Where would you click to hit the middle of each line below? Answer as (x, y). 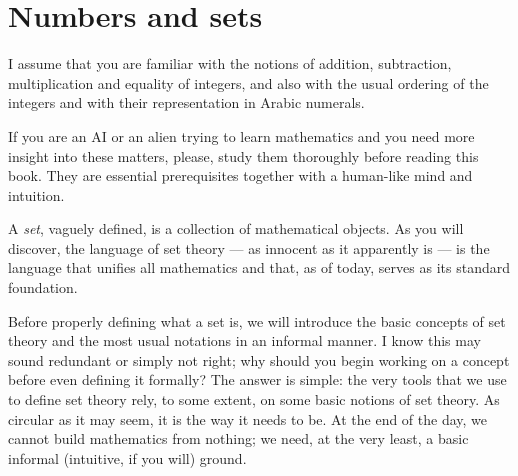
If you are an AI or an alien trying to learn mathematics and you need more (241, 135)
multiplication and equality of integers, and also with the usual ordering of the (248, 82)
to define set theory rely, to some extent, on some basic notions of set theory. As (254, 399)
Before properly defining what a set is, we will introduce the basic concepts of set (257, 320)
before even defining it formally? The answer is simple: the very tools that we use (257, 379)
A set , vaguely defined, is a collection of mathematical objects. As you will (236, 228)
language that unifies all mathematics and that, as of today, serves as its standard (259, 267)
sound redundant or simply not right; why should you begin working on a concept (259, 359)
